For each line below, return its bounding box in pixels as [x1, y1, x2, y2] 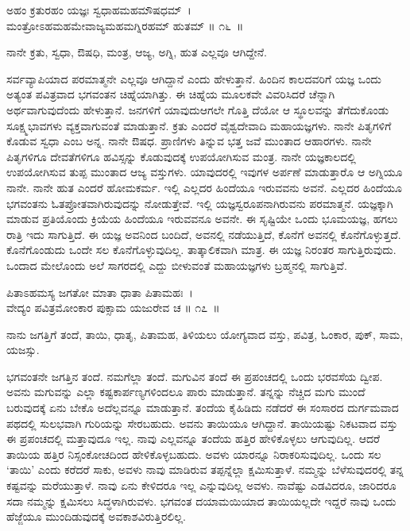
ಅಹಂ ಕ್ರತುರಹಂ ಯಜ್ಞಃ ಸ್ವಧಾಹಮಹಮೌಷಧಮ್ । [6, 2, 191, 17]
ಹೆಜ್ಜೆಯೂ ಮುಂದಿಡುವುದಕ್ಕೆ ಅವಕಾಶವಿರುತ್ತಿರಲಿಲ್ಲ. [6, 508, 186, 525]
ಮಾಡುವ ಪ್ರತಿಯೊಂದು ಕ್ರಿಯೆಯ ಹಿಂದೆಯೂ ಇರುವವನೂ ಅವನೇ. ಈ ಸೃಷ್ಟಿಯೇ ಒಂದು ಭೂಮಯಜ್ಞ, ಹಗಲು [6, 210, 398, 227]
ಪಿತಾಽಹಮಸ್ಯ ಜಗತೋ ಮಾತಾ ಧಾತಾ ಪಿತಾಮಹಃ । [6, 283, 193, 300]
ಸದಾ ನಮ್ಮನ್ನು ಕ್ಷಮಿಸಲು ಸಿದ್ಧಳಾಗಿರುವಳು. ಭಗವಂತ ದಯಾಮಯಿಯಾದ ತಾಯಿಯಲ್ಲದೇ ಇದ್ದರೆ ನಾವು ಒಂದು [6, 492, 396, 509]
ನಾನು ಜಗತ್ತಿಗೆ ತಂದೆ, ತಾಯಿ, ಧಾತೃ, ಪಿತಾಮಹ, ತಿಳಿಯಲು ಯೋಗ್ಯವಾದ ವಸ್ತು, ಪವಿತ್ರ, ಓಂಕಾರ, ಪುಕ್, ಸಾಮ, [6, 325, 404, 342]
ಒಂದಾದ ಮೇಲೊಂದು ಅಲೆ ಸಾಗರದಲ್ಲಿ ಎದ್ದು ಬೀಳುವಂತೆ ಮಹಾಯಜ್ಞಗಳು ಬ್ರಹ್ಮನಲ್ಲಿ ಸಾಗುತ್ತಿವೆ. [6, 256, 347, 273]
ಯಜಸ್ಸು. [6, 341, 40, 358]
